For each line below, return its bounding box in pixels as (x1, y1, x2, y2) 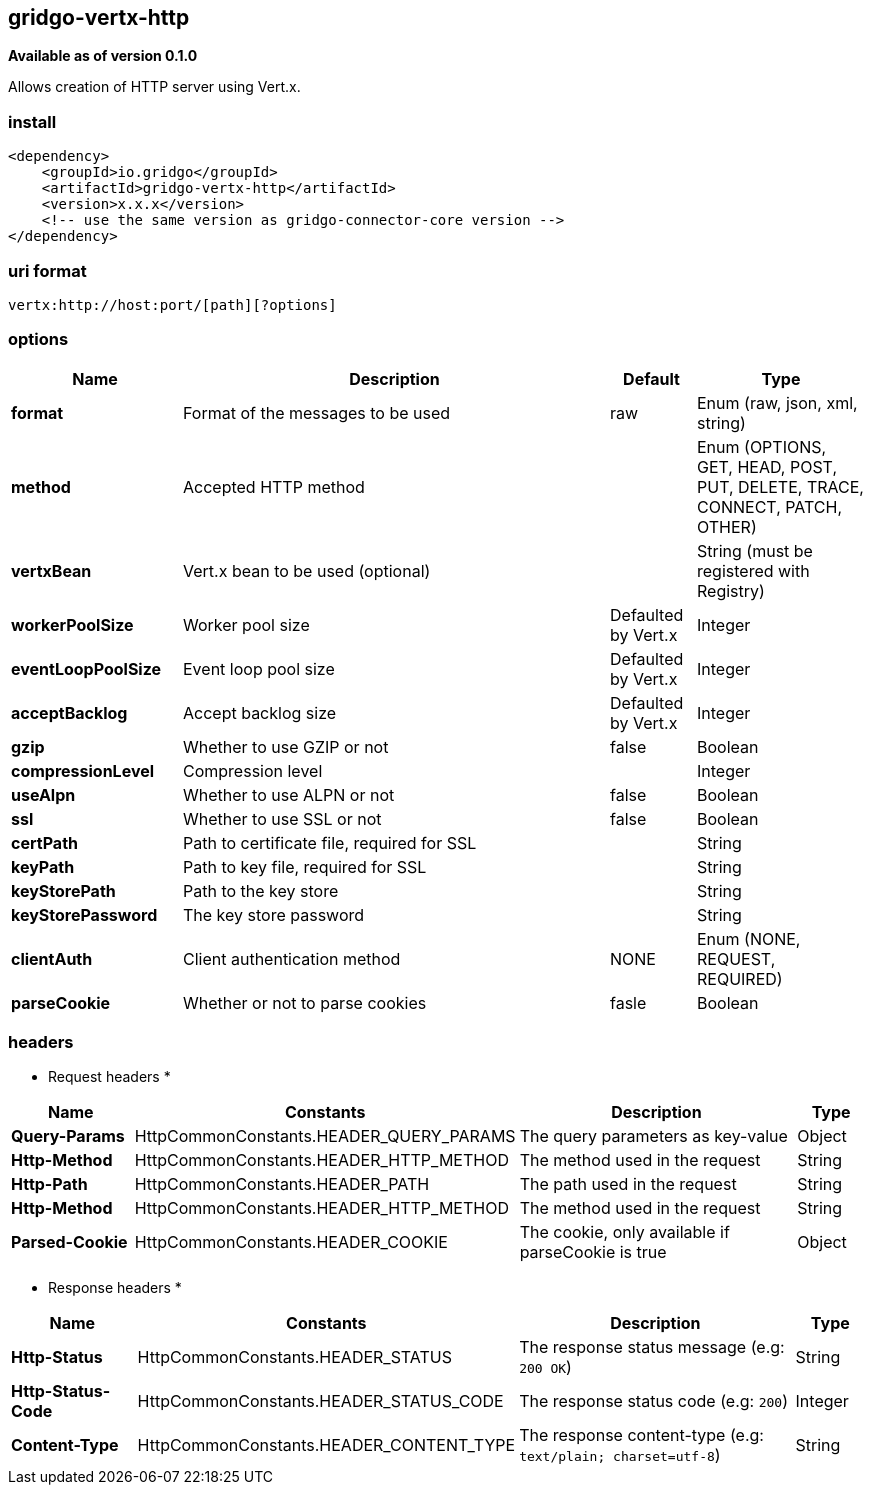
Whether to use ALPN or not (183, 784, 395, 805)
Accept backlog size (183, 702, 337, 723)
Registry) (697, 580, 765, 601)
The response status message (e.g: (519, 1337, 785, 1358)
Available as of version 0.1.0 (8, 47, 198, 65)
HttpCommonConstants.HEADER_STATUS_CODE (137, 1391, 504, 1412)
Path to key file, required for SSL (183, 856, 427, 877)
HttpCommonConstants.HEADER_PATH (134, 1174, 430, 1195)
